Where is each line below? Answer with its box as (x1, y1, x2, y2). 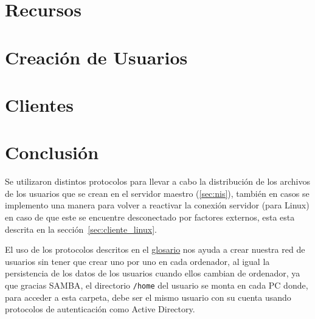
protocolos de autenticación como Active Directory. (5, 303, 195, 315)
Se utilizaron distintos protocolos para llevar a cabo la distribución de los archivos (5, 175, 310, 188)
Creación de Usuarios (5, 44, 188, 69)
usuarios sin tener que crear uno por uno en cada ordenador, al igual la (5, 255, 270, 267)
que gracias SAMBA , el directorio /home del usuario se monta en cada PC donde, (5, 279, 308, 291)
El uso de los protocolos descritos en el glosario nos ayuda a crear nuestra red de (5, 243, 305, 256)
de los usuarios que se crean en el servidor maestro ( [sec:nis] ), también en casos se (5, 187, 310, 199)
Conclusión (5, 140, 99, 165)
